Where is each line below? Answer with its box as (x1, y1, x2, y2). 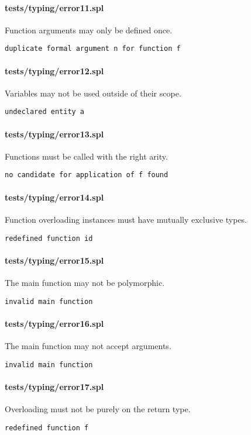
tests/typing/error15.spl (5, 254, 104, 266)
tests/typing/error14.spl (5, 191, 104, 203)
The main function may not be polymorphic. (5, 276, 165, 288)
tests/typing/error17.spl (5, 380, 104, 392)
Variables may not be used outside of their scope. (5, 87, 181, 99)
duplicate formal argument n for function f (5, 44, 181, 53)
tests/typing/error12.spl (5, 64, 104, 77)
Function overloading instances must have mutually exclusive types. (5, 213, 247, 225)
